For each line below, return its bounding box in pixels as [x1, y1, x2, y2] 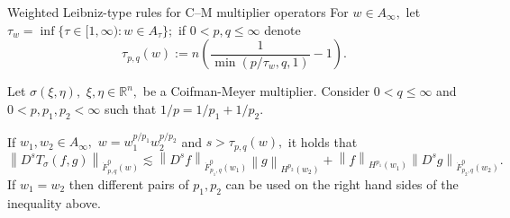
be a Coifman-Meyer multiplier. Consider [142, 82, 370, 100]
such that [104, 99, 157, 118]
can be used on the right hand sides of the [225, 174, 459, 193]
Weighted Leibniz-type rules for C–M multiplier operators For [7, 3, 349, 21]
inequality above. [7, 193, 101, 212]
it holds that [287, 132, 358, 151]
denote [264, 20, 301, 39]
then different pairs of [68, 174, 189, 193]
